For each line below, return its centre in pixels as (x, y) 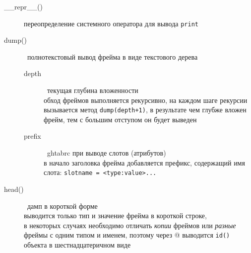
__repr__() (23, 6)
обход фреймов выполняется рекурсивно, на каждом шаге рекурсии (146, 100)
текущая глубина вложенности (93, 90)
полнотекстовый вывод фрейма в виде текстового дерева (112, 56)
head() (14, 189)
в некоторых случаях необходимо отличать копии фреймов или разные (130, 225)
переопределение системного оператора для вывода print (111, 23)
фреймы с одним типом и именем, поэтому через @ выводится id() (127, 235)
